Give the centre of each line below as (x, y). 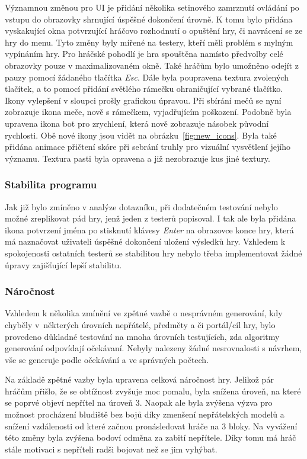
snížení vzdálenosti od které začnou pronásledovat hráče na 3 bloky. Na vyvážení (151, 426)
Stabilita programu (51, 184)
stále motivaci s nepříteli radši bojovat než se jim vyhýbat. (111, 449)
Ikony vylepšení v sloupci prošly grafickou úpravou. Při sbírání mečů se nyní (143, 100)
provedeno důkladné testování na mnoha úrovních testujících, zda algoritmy (142, 336)
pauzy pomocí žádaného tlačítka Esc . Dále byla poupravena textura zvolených (147, 77)
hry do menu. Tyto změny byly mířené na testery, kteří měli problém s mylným (149, 42)
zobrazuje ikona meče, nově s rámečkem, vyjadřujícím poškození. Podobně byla (148, 112)
